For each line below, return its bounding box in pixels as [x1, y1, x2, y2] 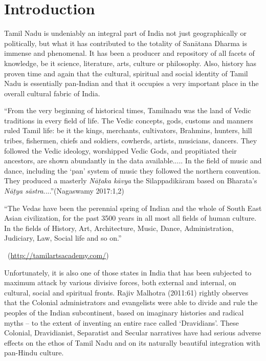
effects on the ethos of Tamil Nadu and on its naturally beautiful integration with [4, 337, 260, 348]
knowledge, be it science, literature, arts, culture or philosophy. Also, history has [4, 57, 257, 68]
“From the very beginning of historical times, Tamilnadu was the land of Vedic [4, 105, 251, 116]
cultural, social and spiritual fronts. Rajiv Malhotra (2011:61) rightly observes [4, 287, 249, 298]
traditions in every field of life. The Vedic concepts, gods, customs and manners [4, 115, 253, 125]
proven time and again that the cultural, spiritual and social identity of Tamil [4, 68, 248, 78]
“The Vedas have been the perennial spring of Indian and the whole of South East [4, 202, 262, 213]
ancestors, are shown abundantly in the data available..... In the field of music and [4, 155, 262, 166]
